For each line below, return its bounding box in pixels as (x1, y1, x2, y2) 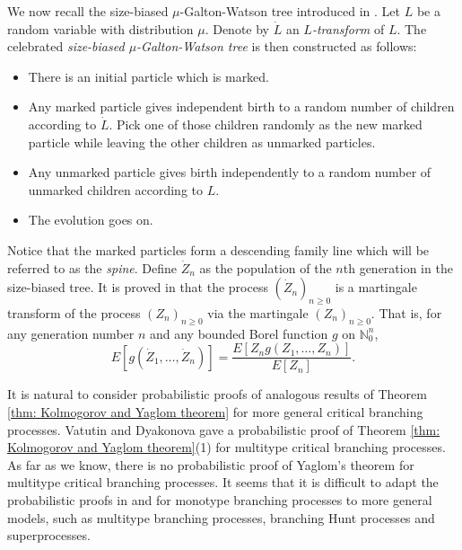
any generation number (7, 324, 135, 342)
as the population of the (199, 258, 332, 277)
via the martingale (207, 303, 309, 322)
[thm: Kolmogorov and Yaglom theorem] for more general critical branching (7, 402, 423, 421)
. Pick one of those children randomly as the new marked (109, 114, 423, 133)
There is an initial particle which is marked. (28, 67, 270, 85)
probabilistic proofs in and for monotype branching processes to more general (7, 490, 432, 509)
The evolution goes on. (28, 210, 153, 229)
